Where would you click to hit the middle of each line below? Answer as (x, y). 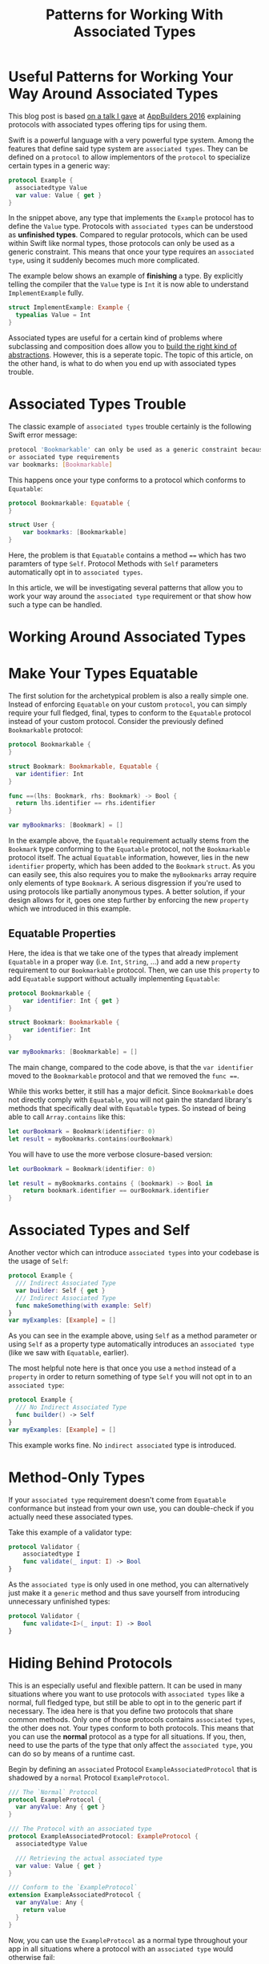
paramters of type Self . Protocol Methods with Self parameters (113, 563)
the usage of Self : (38, 1261)
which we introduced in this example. (70, 908)
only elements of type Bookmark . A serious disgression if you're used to (125, 883)
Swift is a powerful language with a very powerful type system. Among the (131, 140)
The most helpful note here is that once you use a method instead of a (122, 1368)
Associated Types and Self (99, 1230)
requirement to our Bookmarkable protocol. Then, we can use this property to (134, 970)
